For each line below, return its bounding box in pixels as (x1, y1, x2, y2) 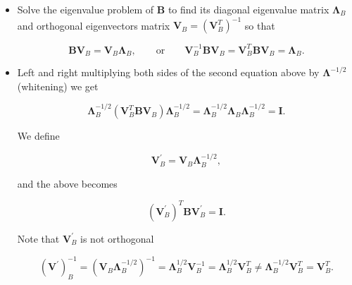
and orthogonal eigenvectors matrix (17, 18, 170, 32)
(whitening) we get (17, 78, 99, 93)
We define (17, 128, 60, 143)
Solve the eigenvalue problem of (17, 2, 154, 16)
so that (244, 18, 275, 32)
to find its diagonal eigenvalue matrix (168, 2, 329, 16)
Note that (17, 231, 60, 245)
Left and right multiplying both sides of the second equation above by (17, 65, 320, 80)
